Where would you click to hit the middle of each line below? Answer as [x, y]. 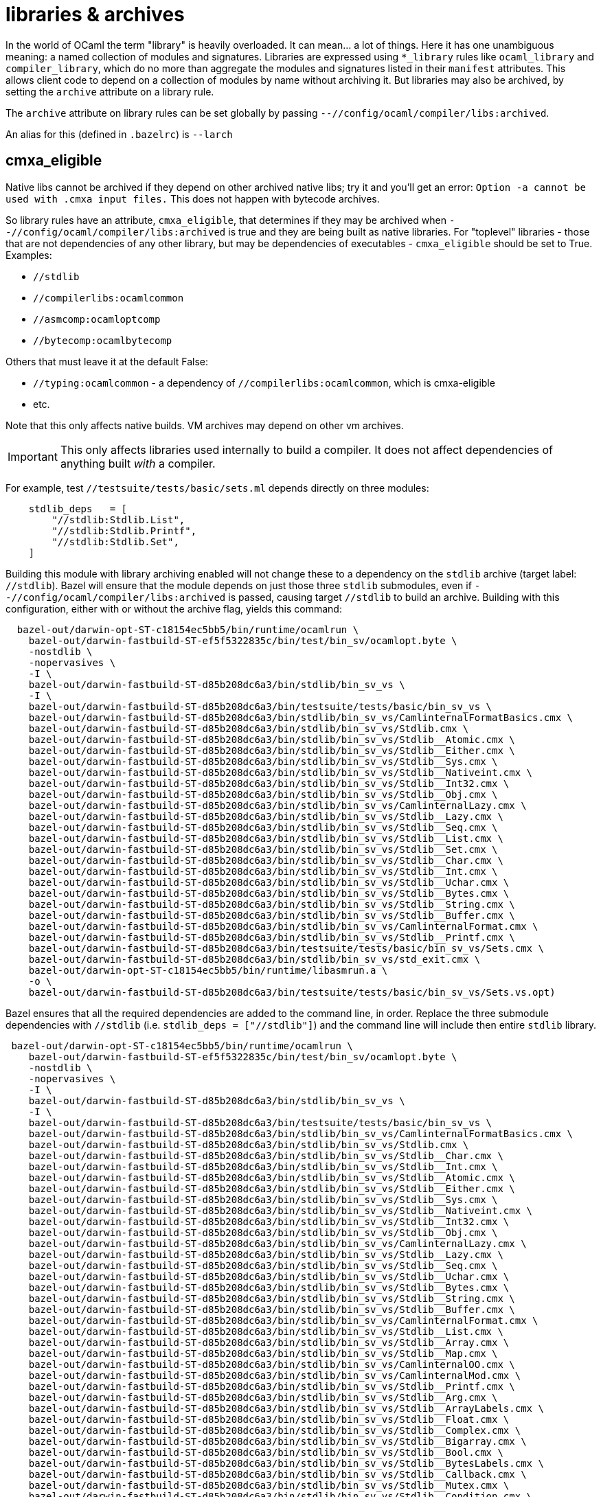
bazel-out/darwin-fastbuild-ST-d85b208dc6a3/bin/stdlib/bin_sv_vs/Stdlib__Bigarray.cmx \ [277, 1441]
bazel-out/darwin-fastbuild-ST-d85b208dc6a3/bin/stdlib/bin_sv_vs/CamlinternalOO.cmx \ [272, 1364]
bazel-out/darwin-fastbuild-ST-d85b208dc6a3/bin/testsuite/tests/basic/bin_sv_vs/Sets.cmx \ [286, 948]
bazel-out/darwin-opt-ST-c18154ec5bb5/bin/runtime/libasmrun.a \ [208, 970]
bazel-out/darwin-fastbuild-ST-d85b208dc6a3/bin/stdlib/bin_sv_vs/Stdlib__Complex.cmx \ [275, 1430]
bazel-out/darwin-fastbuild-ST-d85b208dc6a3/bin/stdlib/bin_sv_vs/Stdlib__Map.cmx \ [263, 1353]
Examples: [29, 255]
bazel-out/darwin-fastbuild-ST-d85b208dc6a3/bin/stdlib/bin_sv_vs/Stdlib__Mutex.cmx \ [269, 1485]
